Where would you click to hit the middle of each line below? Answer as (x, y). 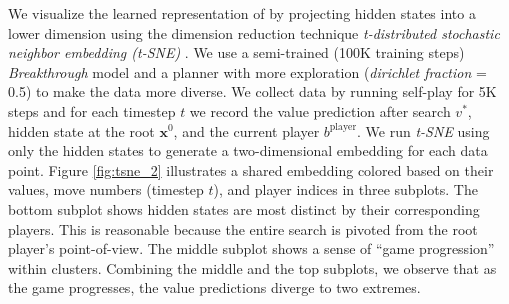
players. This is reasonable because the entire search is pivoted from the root (243, 228)
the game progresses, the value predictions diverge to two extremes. (214, 287)
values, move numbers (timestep (106, 189)
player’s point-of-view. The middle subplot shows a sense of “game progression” (251, 248)
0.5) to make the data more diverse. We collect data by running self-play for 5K (252, 91)
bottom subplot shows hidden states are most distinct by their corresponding (244, 208)
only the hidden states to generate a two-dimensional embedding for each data (248, 150)
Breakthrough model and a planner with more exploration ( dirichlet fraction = (247, 71)
